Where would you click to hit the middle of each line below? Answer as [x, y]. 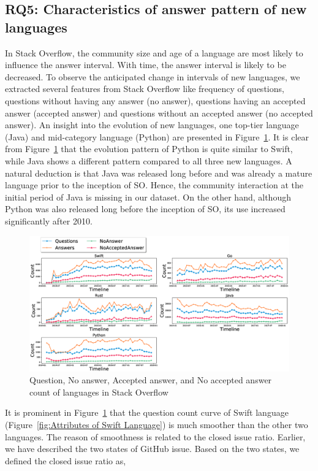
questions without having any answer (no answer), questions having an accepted [155, 100]
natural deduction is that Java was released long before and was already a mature [159, 173]
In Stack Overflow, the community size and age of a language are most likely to [154, 52]
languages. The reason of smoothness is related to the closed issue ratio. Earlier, [155, 436]
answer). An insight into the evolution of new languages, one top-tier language [152, 125]
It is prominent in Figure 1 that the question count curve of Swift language [147, 412]
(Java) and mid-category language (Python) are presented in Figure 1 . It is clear [157, 136]
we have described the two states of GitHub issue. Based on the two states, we [152, 449]
